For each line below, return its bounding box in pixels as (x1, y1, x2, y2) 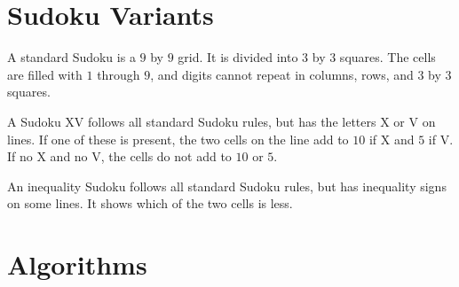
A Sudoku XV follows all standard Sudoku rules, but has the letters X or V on (7, 112, 436, 130)
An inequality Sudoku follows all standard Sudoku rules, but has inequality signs (7, 176, 447, 195)
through (97, 65, 140, 83)
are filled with (7, 65, 83, 83)
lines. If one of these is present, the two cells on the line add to (7, 129, 349, 148)
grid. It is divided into (178, 48, 298, 66)
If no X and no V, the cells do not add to (7, 147, 232, 166)
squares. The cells (339, 48, 436, 66)
